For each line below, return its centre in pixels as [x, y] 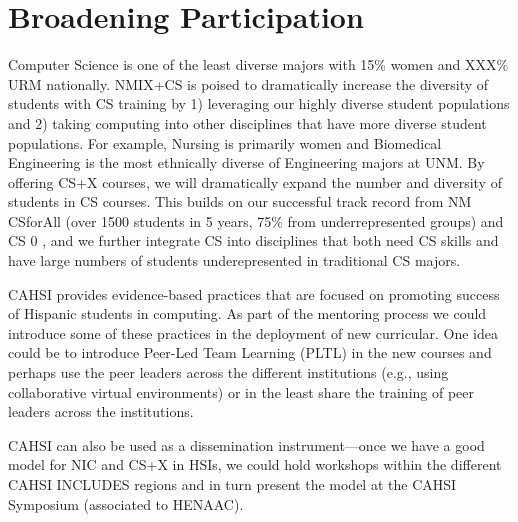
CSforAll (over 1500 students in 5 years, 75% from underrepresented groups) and [256, 220]
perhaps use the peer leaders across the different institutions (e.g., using [228, 372]
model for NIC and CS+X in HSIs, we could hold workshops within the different [255, 464]
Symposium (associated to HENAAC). [126, 503]
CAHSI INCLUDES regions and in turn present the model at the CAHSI [232, 484]
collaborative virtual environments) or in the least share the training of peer [241, 391]
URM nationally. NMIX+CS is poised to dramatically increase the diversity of [248, 83]
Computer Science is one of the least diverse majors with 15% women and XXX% [258, 64]
